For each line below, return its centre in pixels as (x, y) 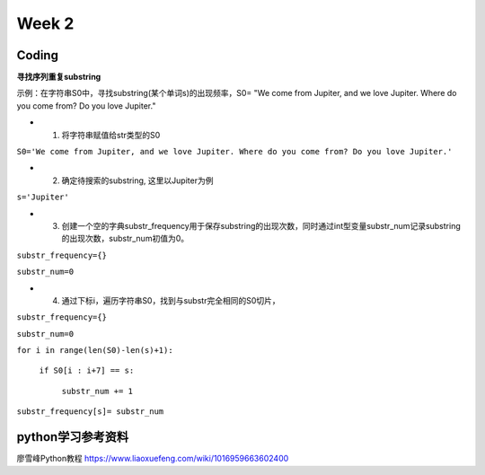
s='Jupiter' (43, 197)
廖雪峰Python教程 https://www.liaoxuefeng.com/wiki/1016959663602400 (153, 459)
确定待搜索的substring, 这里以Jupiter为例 (137, 180)
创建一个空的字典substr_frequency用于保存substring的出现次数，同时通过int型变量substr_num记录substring (261, 225)
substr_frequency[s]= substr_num (90, 412)
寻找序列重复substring (59, 77)
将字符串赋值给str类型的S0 (111, 135)
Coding (37, 55)
